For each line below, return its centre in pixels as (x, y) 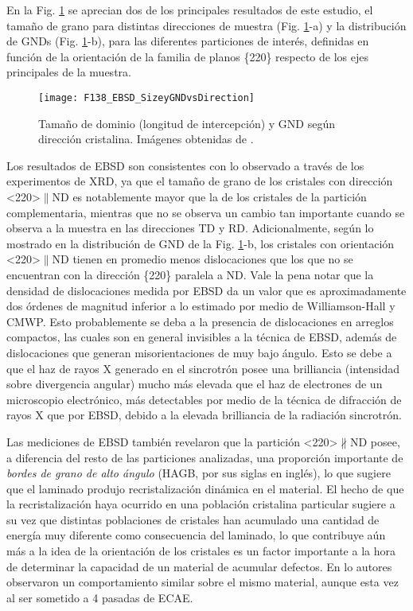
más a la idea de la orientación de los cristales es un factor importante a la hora (201, 551)
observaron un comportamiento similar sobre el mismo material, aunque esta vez (203, 582)
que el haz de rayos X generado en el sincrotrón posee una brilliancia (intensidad (203, 368)
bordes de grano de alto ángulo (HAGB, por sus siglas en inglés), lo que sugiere (199, 473)
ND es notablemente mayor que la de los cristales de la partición (209, 197)
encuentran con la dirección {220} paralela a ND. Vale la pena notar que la (190, 274)
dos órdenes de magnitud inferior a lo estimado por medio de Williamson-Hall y (201, 306)
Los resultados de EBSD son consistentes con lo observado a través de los (185, 165)
